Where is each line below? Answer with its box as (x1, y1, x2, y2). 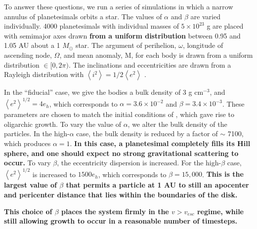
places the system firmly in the (61, 206, 169, 216)
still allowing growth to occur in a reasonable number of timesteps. (4, 216, 238, 226)
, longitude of (182, 40, 223, 50)
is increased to (32, 169, 76, 179)
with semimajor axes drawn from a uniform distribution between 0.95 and (4, 30, 241, 40)
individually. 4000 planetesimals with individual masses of (4, 21, 179, 31)
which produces (4, 138, 51, 149)
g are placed (207, 21, 244, 31)
